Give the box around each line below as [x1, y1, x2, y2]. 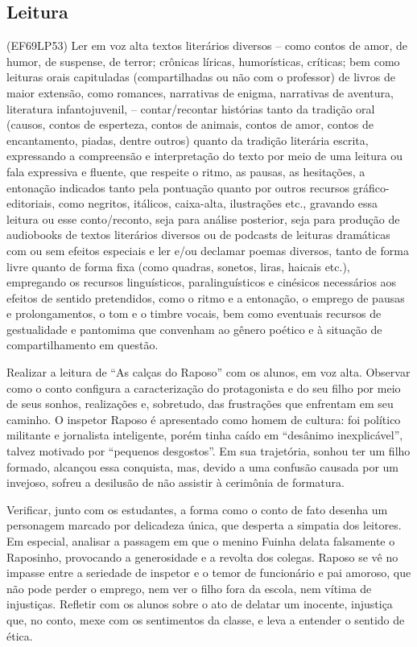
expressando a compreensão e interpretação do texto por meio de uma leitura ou [6, 147, 403, 164]
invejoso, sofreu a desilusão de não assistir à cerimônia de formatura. [6, 474, 345, 491]
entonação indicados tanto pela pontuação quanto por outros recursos [6, 179, 349, 196]
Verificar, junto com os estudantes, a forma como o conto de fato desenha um [6, 501, 388, 517]
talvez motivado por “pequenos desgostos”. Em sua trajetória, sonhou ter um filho [6, 443, 411, 459]
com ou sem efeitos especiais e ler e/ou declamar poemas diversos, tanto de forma [6, 241, 409, 258]
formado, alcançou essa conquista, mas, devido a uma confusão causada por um [6, 458, 399, 475]
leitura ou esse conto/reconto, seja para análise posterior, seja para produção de [6, 210, 400, 227]
